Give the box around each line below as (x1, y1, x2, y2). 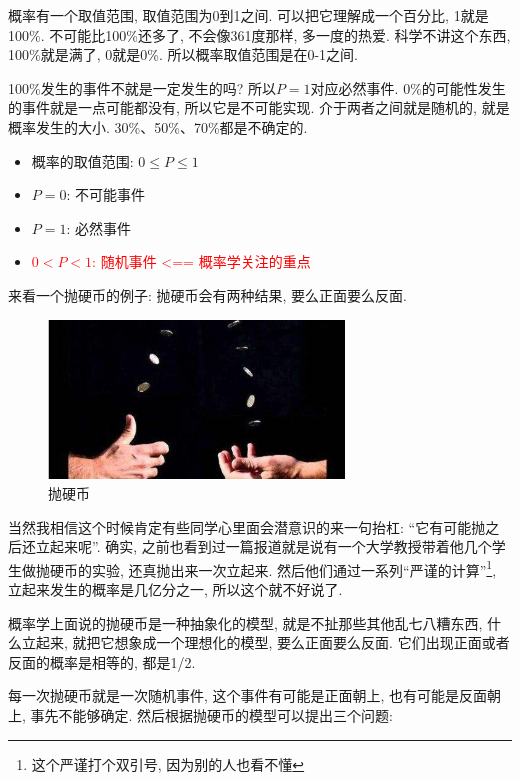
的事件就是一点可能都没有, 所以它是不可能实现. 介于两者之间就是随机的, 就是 (8, 97, 510, 118)
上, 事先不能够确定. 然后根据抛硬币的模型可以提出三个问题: (8, 704, 393, 725)
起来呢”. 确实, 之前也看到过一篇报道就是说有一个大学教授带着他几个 (49, 536, 492, 557)
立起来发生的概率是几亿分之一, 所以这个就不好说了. (8, 578, 343, 599)
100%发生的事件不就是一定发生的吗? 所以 (8, 77, 276, 98)
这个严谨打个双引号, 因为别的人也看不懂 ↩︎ (31, 753, 305, 774)
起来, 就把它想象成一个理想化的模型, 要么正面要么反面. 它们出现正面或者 (35, 632, 510, 653)
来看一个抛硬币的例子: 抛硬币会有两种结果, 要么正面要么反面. (8, 284, 407, 305)
